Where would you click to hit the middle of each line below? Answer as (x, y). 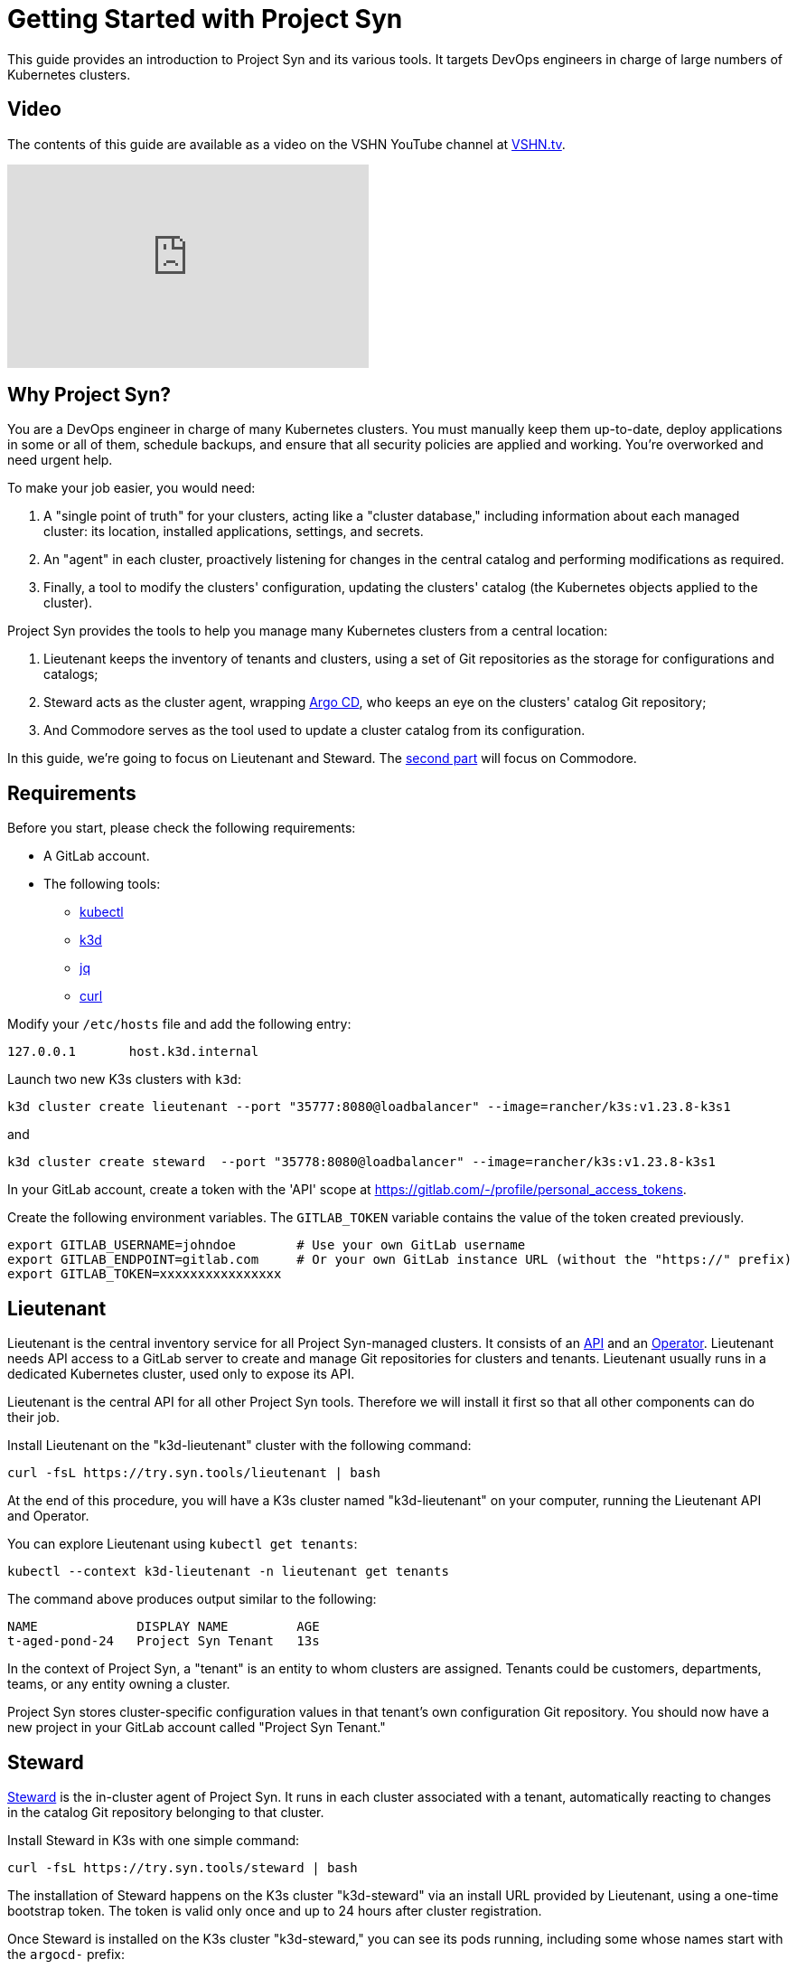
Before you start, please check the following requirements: (182, 828)
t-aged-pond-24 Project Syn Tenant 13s (164, 1641)
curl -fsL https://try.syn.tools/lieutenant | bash (194, 1473)
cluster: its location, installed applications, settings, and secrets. (234, 532)
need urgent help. (60, 460)
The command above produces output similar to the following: (192, 1599)
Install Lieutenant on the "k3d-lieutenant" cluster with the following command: (239, 1446)
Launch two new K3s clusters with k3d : (125, 1079)
